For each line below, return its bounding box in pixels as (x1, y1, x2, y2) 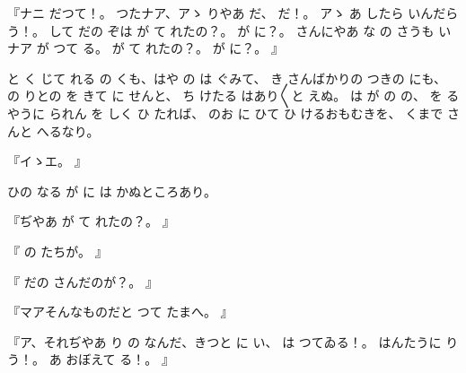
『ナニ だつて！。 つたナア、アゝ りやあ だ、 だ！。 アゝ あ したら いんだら (7, 4, 459, 22)
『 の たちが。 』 (7, 241, 108, 260)
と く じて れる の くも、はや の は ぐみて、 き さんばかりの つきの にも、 (7, 68, 447, 87)
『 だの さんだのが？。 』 (7, 272, 158, 291)
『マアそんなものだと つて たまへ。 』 (7, 302, 233, 321)
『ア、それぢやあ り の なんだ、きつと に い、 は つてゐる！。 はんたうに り (7, 332, 459, 351)
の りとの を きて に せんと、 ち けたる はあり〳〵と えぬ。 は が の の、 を (7, 86, 443, 105)
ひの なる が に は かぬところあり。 (7, 181, 217, 200)
